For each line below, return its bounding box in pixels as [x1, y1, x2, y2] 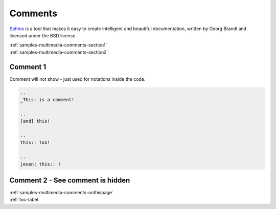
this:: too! [20, 140, 51, 146]
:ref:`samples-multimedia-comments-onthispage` [9, 190, 114, 196]
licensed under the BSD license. [9, 32, 77, 38]
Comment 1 [9, 62, 47, 71]
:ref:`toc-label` [9, 197, 40, 203]
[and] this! [20, 118, 51, 124]
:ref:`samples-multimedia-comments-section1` [9, 42, 107, 48]
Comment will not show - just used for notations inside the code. [9, 76, 146, 82]
